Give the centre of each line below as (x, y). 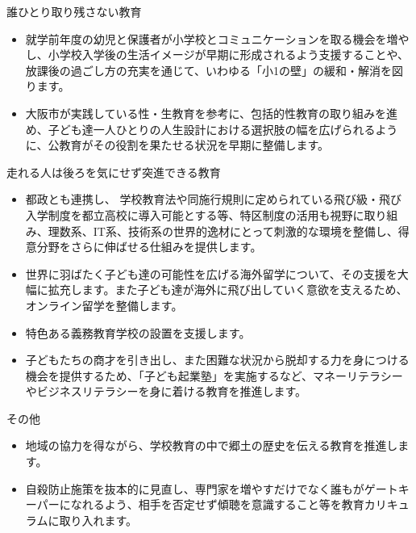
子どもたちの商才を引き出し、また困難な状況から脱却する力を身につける (217, 360)
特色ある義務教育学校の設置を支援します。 (138, 332)
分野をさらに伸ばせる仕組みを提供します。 (149, 247)
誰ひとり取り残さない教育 (74, 11)
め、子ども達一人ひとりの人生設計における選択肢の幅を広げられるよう (212, 129)
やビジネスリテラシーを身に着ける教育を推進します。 (166, 391)
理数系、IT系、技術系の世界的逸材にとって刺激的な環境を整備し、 (223, 231)
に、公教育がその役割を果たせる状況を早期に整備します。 (177, 145)
